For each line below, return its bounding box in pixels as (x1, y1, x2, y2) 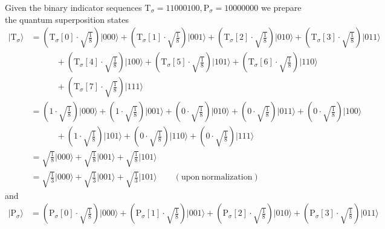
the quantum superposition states (5, 13, 129, 25)
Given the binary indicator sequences (5, 1, 142, 13)
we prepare (260, 1, 302, 13)
